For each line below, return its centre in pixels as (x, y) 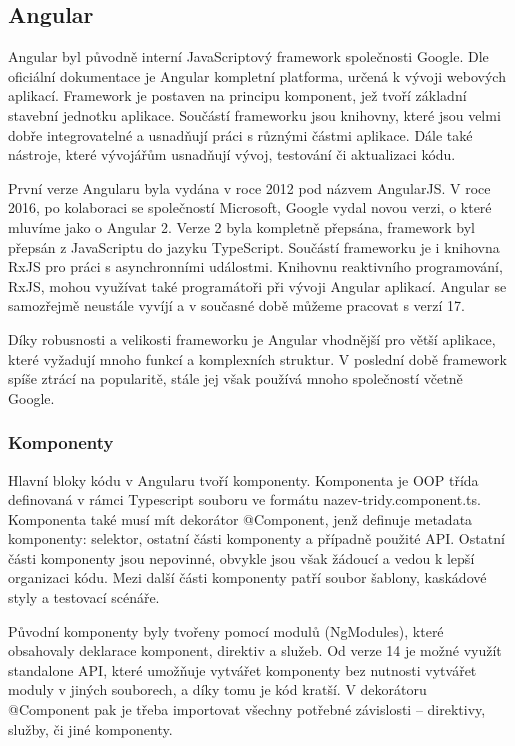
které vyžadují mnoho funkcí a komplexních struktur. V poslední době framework (257, 358)
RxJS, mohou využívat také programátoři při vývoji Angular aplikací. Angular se (257, 285)
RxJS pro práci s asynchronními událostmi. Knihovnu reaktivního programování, (255, 266)
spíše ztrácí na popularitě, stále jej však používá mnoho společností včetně (235, 378)
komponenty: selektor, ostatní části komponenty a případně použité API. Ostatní (256, 538)
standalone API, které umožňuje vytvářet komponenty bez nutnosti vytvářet (242, 669)
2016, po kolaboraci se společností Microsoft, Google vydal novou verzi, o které (250, 207)
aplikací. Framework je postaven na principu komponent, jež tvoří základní (237, 95)
